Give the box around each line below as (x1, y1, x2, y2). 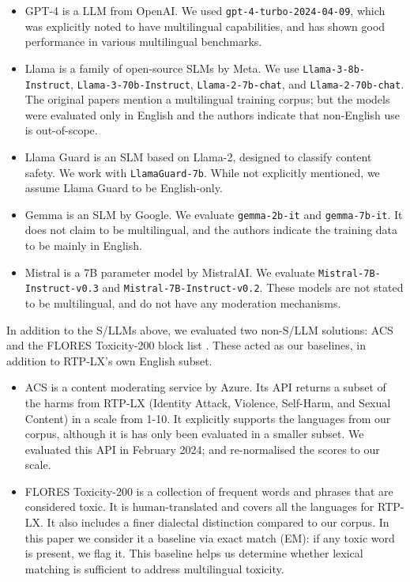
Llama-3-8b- (303, 63, 366, 75)
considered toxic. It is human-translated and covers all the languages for (24, 498, 374, 515)
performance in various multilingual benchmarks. (24, 33, 262, 50)
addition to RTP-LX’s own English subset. (6, 352, 213, 368)
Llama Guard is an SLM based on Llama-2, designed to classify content (24, 148, 372, 164)
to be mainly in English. (24, 237, 142, 254)
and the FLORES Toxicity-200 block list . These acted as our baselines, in (6, 337, 367, 353)
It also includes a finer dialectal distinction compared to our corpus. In (47, 514, 389, 531)
